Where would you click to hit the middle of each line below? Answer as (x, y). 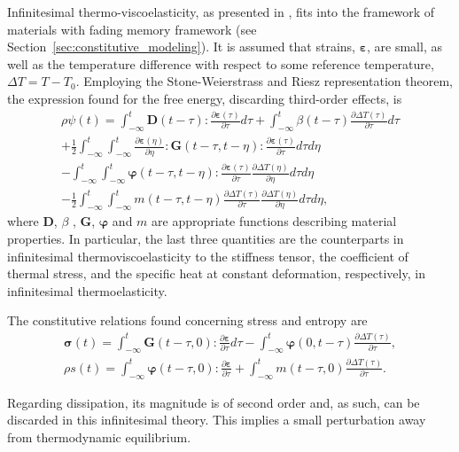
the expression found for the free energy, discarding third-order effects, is (205, 98)
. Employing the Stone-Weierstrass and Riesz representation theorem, (264, 81)
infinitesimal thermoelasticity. (87, 290)
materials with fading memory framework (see (132, 29)
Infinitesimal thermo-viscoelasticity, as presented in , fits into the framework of (221, 12)
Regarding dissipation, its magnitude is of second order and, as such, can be (214, 402)
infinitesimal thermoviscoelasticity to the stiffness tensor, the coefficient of (208, 256)
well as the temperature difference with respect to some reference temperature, (221, 63)
